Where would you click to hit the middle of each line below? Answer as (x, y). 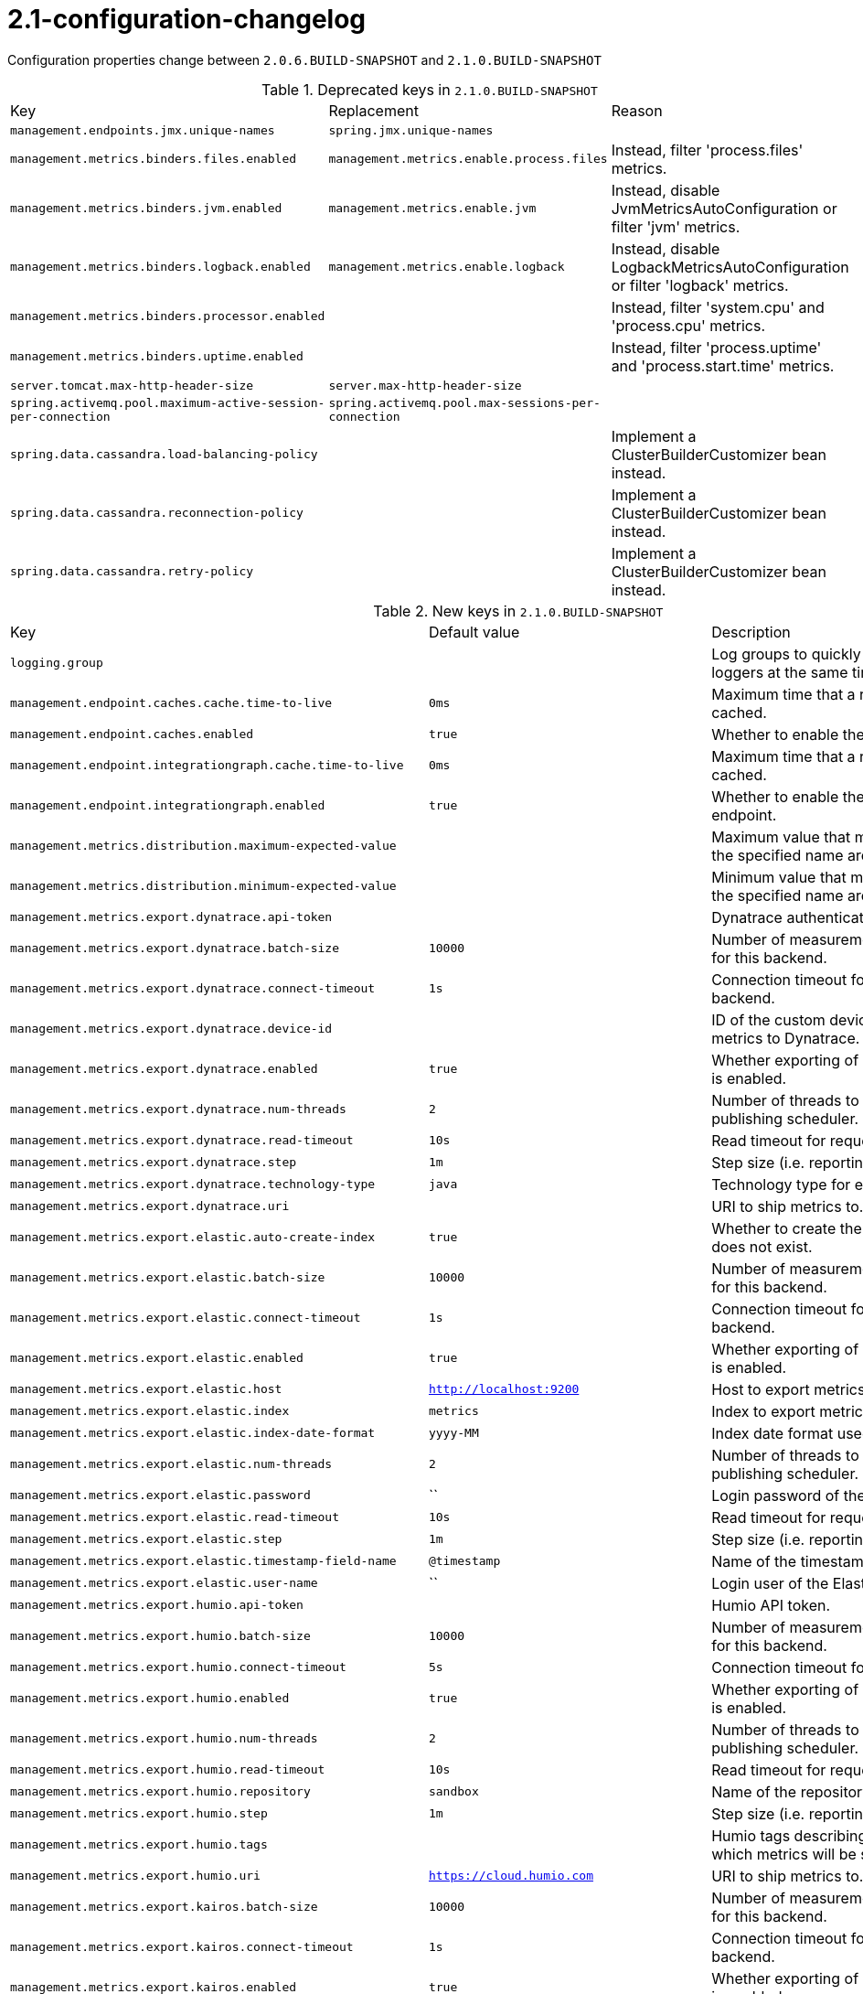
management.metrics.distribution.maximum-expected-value (203, 846)
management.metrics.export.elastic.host (146, 1389)
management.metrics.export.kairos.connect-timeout (182, 1947)
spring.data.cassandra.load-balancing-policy (164, 455)
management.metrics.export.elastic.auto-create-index (193, 1238)
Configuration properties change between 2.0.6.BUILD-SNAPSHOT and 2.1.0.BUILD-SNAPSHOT (304, 59)
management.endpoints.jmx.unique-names (143, 130)
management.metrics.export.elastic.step (146, 1539)
